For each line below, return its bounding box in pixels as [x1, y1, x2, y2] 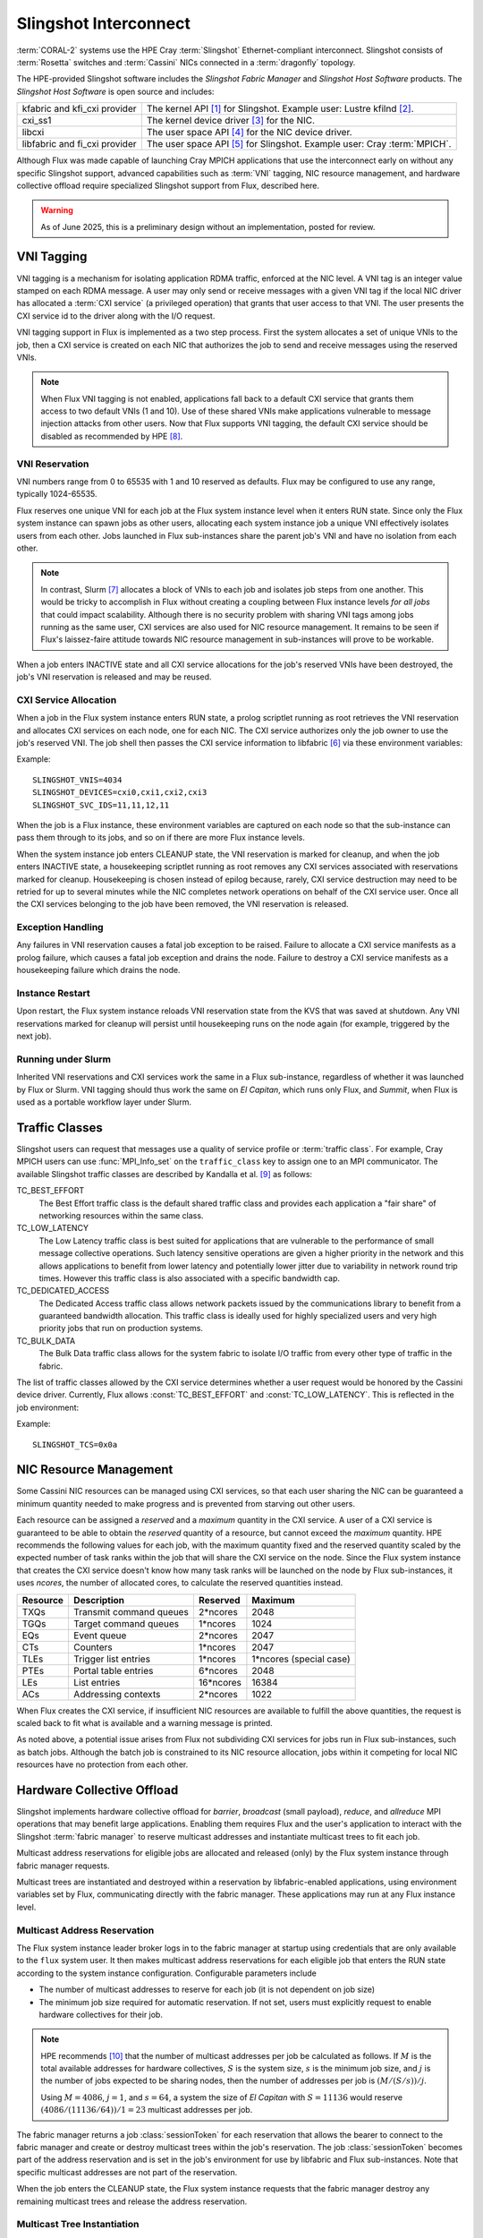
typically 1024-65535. [16, 489, 97, 500]
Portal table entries [72, 1664, 154, 1677]
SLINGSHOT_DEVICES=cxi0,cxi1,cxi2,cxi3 [32, 788, 208, 798]
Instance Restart [16, 987, 90, 999]
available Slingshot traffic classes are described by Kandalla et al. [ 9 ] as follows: [16, 1168, 313, 1179]
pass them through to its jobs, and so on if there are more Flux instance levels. [16, 833, 306, 843]
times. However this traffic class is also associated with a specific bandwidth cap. [38, 1272, 340, 1284]
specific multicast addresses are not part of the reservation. [16, 2166, 238, 2177]
